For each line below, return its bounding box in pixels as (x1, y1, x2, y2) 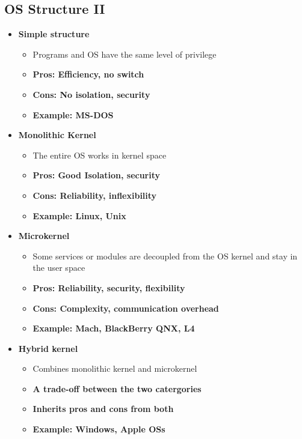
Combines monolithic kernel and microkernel (32, 362, 197, 375)
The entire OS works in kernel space (32, 148, 167, 161)
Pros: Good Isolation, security (32, 169, 161, 181)
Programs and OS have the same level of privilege (32, 47, 217, 60)
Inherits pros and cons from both (32, 402, 174, 415)
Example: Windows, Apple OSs (32, 423, 165, 435)
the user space (32, 261, 85, 274)
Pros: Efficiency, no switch (32, 68, 144, 80)
